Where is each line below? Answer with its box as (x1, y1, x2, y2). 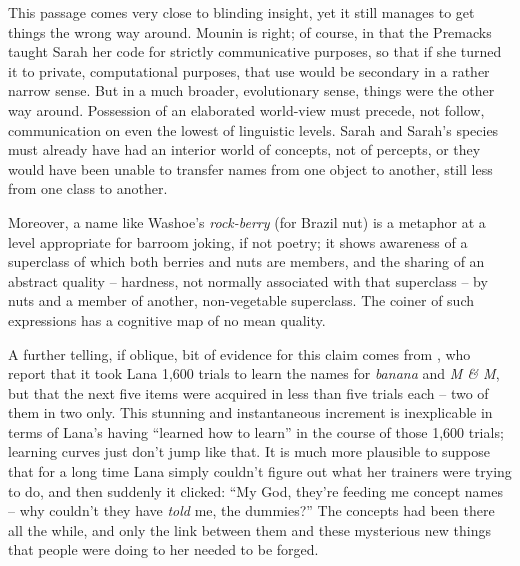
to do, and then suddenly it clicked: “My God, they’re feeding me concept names (8, 480, 503, 501)
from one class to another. (8, 178, 168, 199)
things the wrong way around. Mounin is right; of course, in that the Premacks (8, 21, 492, 42)
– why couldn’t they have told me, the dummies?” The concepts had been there (8, 500, 495, 521)
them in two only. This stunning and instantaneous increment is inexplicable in (8, 402, 493, 423)
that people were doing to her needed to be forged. (8, 539, 319, 560)
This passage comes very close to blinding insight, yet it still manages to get (8, 2, 475, 22)
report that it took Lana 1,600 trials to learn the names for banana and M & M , (8, 363, 500, 384)
